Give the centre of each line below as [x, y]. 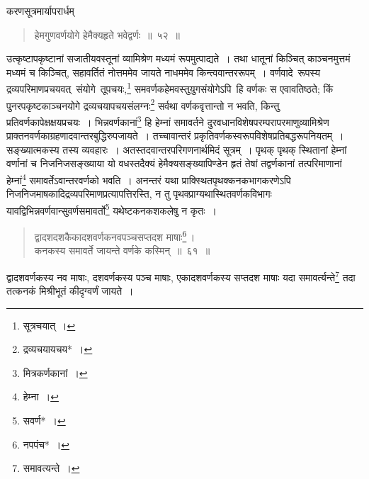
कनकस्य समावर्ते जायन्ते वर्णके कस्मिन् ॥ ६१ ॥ [122, 250]
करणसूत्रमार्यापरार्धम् [40, 11]
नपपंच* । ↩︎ [46, 444]
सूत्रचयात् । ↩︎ [49, 325]
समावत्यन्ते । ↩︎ [51, 468]
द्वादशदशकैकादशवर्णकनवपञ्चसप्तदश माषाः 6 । [115, 236]
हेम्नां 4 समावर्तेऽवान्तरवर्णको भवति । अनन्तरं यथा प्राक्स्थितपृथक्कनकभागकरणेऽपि [149, 179]
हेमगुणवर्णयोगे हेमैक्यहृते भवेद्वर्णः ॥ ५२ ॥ [107, 34]
